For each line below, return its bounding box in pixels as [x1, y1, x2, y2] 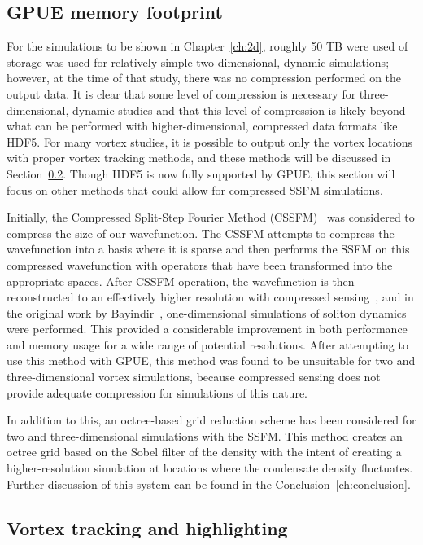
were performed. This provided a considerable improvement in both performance [7, 320, 408, 337]
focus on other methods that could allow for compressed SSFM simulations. [7, 181, 383, 198]
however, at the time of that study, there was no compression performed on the [7, 69, 402, 86]
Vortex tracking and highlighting [7, 515, 288, 540]
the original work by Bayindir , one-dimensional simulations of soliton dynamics [7, 304, 407, 321]
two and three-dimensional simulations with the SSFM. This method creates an [7, 427, 403, 444]
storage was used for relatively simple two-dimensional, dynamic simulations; [7, 53, 390, 70]
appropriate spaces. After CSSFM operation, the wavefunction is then [7, 272, 355, 289]
